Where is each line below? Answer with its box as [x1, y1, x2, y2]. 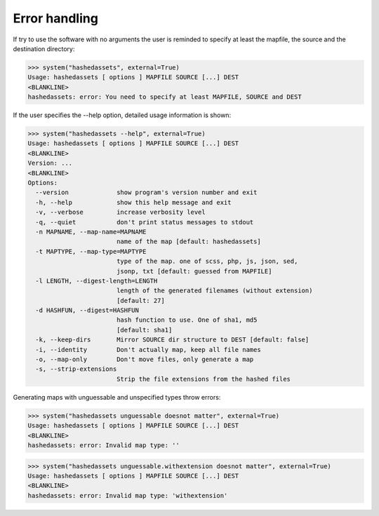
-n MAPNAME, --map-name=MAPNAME [35, 228, 147, 236]
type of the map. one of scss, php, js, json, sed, [116, 257, 298, 266]
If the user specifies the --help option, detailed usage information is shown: [13, 111, 232, 119]
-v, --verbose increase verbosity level [35, 208, 206, 217]
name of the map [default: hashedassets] [116, 238, 261, 245]
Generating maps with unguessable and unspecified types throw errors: [13, 393, 221, 401]
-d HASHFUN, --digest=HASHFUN [35, 306, 140, 315]
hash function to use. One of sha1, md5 [116, 316, 258, 324]
